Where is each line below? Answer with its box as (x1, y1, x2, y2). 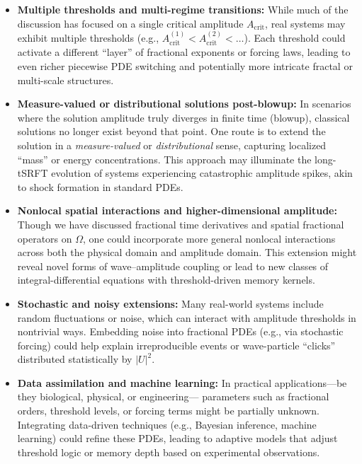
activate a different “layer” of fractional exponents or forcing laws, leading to (17, 45, 351, 59)
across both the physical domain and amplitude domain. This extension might (17, 245, 357, 260)
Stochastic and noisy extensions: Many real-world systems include (17, 296, 324, 311)
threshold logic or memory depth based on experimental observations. (17, 444, 320, 459)
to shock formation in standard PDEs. (17, 179, 183, 194)
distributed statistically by (17, 352, 132, 366)
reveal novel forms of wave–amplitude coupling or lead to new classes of (17, 258, 329, 273)
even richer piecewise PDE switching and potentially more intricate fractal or (17, 59, 353, 74)
